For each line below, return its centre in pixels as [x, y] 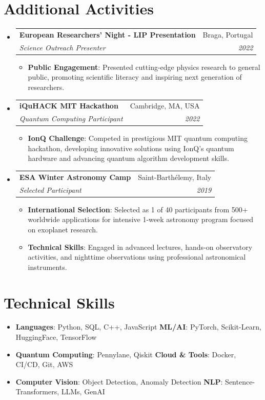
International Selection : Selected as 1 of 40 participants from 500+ [138, 209]
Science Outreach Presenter [62, 47]
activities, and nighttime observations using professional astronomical [137, 257]
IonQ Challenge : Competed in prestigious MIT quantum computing [138, 138]
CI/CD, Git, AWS [44, 364]
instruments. [47, 267]
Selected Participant [50, 189]
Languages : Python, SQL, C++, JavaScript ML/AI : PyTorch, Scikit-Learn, [138, 327]
